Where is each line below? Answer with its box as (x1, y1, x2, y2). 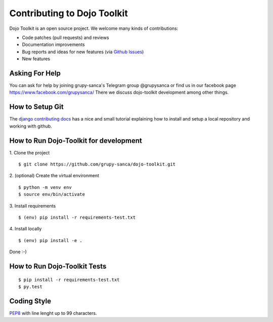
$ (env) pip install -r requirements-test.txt (18, 214, 136, 220)
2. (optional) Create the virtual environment (9, 173, 100, 179)
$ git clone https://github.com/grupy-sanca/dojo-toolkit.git (18, 162, 176, 167)
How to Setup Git (9, 103, 64, 111)
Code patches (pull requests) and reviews (22, 34, 109, 41)
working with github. (9, 123, 53, 129)
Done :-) (9, 249, 27, 255)
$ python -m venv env (18, 184, 72, 190)
